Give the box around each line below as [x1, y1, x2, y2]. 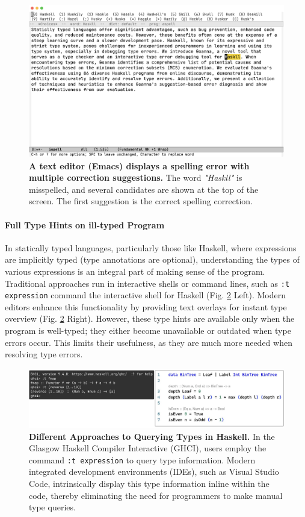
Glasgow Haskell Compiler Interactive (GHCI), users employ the [29, 442, 266, 454]
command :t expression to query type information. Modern [29, 453, 256, 466]
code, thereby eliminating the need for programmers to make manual [29, 489, 283, 501]
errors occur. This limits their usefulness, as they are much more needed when [5, 336, 292, 348]
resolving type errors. [5, 348, 83, 360]
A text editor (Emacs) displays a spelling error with [29, 159, 250, 172]
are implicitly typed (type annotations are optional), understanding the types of [5, 253, 300, 266]
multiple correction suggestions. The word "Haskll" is [29, 171, 242, 184]
